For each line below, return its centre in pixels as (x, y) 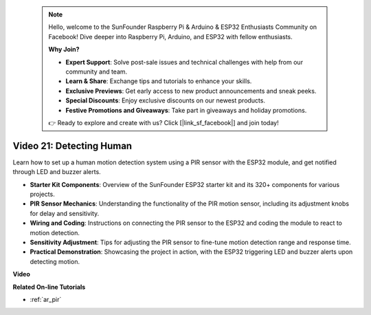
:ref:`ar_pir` (46, 299)
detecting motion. (55, 261)
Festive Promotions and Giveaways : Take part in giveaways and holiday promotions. (186, 110)
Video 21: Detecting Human (72, 145)
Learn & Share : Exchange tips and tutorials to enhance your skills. (159, 81)
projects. (42, 194)
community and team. (97, 72)
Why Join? (64, 50)
